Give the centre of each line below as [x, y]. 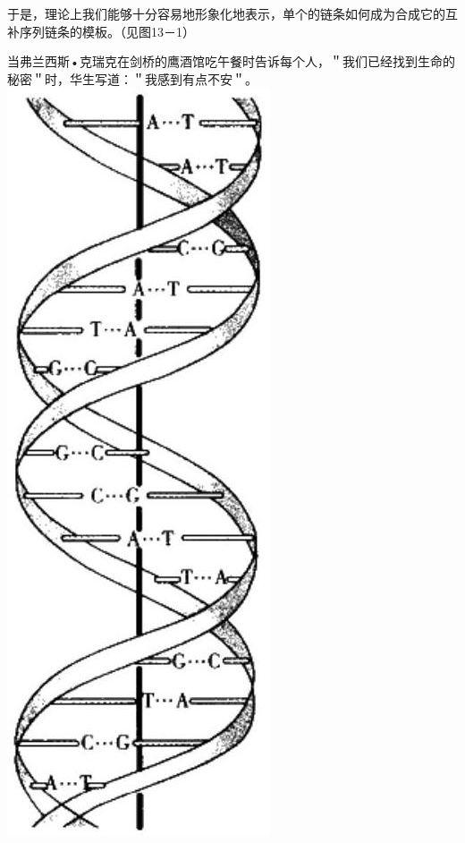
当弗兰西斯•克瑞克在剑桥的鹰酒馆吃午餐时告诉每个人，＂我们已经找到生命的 [231, 61]
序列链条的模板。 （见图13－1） [107, 31]
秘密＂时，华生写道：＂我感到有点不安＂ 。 [132, 78]
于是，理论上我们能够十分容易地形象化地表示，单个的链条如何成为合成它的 [226, 13]
